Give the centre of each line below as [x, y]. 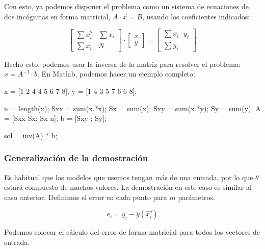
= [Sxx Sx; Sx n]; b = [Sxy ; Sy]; [56, 118]
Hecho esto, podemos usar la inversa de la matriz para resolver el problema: [122, 64]
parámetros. [196, 197]
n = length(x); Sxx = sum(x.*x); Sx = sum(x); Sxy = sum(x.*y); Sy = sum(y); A [132, 108]
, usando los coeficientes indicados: [196, 16]
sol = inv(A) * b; [31, 135]
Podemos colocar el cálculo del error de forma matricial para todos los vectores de [132, 232]
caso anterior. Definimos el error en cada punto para [86, 197]
